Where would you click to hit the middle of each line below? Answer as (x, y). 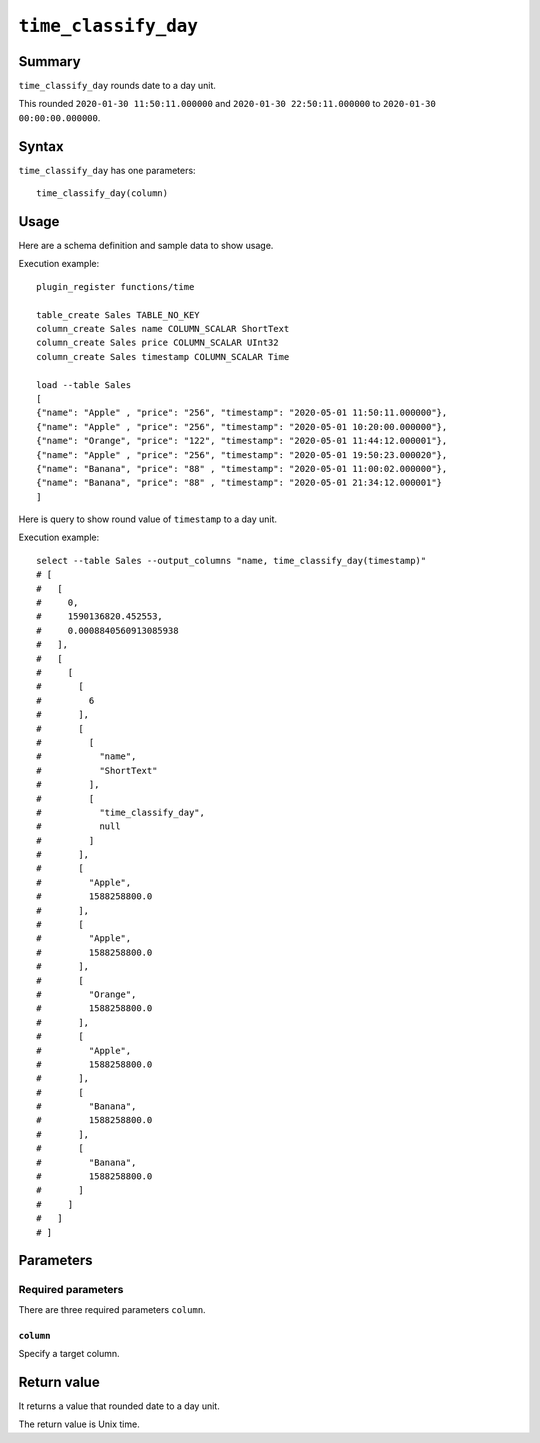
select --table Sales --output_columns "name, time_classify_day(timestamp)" (231, 560)
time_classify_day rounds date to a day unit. (117, 86)
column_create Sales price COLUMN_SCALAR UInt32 (157, 343)
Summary (49, 61)
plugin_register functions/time (115, 286)
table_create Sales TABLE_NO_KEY (118, 314)
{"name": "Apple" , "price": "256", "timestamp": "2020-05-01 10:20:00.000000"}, (242, 426)
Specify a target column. (69, 1354)
